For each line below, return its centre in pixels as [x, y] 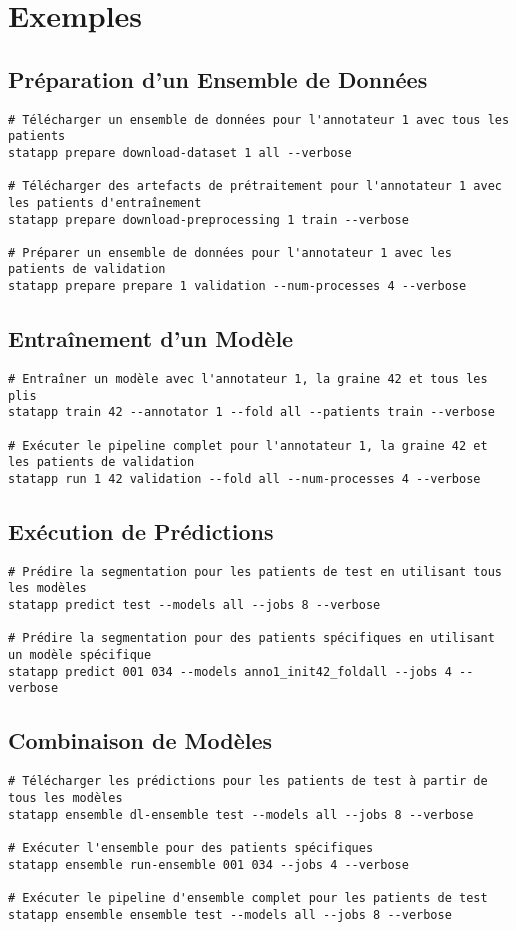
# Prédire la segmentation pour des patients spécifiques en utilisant [251, 638]
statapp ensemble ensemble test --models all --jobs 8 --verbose [230, 914]
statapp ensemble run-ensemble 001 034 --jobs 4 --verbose [208, 864]
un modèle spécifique [80, 655]
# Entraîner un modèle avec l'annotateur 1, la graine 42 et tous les [248, 379]
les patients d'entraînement [105, 202]
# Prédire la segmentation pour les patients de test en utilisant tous [255, 571]
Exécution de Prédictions [141, 530]
